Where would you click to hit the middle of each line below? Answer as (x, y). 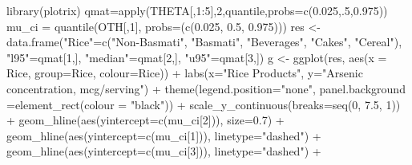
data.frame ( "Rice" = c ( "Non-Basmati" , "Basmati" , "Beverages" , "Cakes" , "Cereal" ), (204, 42)
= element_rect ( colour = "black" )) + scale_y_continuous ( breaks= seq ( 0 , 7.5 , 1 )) (204, 104)
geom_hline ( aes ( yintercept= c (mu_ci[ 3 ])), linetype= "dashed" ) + (164, 151)
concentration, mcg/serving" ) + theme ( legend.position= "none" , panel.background (206, 88)
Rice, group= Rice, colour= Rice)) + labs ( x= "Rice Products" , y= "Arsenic (185, 73)
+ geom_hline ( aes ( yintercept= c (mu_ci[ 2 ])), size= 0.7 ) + (145, 120)
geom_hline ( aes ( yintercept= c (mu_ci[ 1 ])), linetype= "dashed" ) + (164, 135)
